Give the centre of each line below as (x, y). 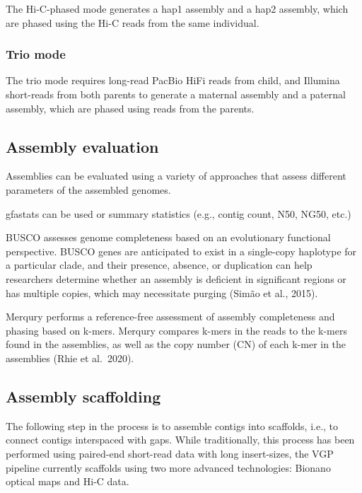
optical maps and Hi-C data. (68, 481)
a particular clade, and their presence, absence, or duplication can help (159, 265)
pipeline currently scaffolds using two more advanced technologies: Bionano (168, 467)
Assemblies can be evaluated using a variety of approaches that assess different (176, 176)
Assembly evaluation (82, 146)
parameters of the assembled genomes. (88, 189)
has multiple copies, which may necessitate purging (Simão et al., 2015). (162, 292)
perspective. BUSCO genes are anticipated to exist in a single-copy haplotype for (181, 251)
